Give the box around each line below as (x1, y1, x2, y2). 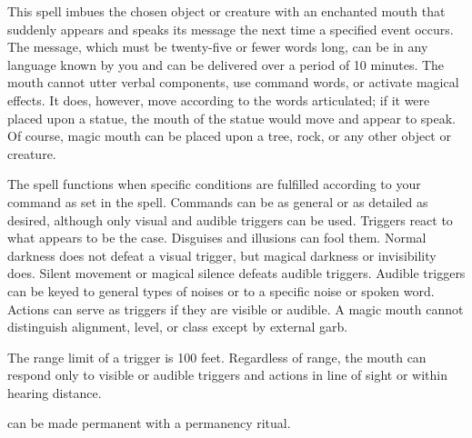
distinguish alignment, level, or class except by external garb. (7, 317, 348, 336)
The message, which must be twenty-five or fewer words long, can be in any (7, 37, 428, 56)
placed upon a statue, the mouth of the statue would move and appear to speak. (7, 108, 456, 127)
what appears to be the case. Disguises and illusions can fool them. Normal (7, 228, 427, 247)
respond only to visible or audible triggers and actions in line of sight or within (7, 365, 448, 384)
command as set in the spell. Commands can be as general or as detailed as (7, 192, 428, 211)
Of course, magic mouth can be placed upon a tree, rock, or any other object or (7, 126, 451, 145)
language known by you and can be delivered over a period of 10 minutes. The (7, 55, 445, 74)
